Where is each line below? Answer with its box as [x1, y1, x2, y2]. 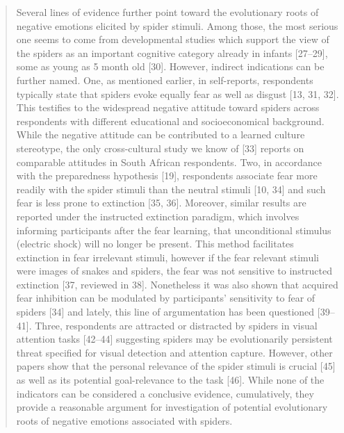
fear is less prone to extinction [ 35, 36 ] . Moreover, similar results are [16, 195, 306, 210]
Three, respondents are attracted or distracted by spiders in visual [35, 318, 318, 332]
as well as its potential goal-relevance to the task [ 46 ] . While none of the [16, 373, 325, 387]
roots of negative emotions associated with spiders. [16, 413, 233, 427]
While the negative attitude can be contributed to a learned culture [16, 127, 305, 142]
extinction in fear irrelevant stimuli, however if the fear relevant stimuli [16, 250, 319, 264]
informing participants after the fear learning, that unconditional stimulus [16, 222, 331, 237]
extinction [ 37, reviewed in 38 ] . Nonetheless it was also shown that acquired [16, 277, 338, 291]
